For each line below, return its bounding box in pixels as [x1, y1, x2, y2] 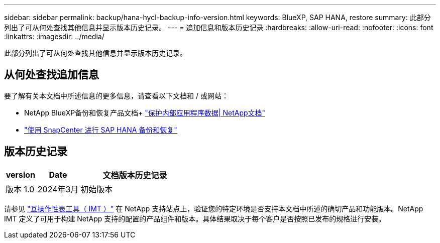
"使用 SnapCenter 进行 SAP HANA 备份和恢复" [24, 125, 177, 134]
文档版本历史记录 [102, 170, 167, 180]
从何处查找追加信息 [4, 68, 99, 81]
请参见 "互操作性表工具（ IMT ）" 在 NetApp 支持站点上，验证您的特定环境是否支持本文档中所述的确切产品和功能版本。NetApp [4, 204, 423, 213]
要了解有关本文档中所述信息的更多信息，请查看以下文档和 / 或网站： [4, 91, 229, 100]
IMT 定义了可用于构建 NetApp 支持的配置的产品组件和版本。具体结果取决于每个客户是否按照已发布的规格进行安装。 [4, 214, 386, 223]
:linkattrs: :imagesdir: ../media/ [4, 32, 104, 41]
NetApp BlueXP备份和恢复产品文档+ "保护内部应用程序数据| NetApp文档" [24, 108, 266, 117]
